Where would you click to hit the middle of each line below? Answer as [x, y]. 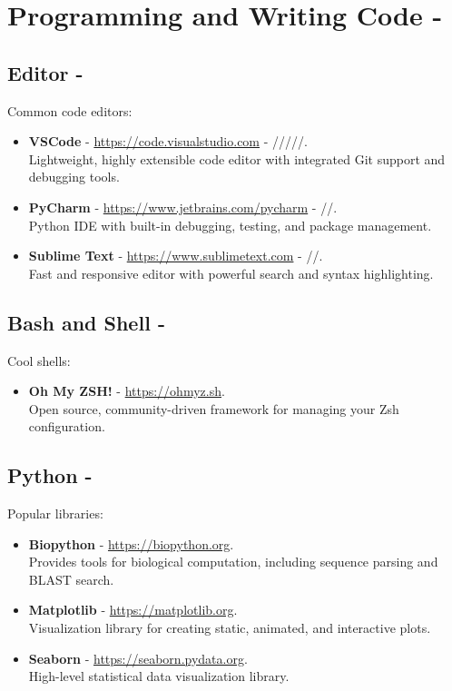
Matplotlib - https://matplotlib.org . [133, 610]
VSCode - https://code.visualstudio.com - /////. [168, 141]
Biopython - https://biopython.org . [131, 543]
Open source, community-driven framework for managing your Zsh [214, 408]
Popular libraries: [55, 513]
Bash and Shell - [86, 322]
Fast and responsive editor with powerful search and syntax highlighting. [231, 273]
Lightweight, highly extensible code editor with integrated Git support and [237, 158]
